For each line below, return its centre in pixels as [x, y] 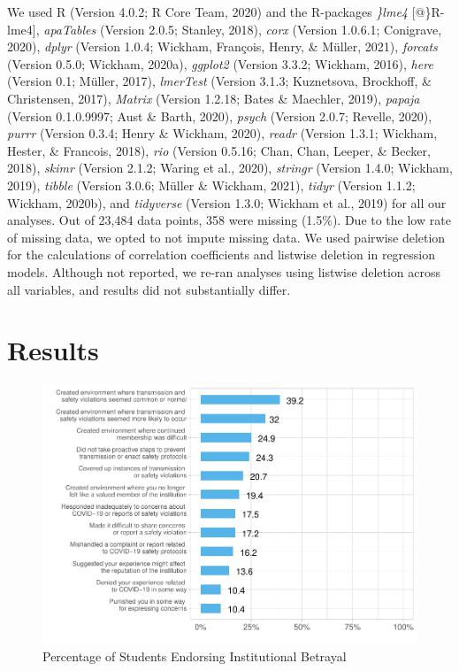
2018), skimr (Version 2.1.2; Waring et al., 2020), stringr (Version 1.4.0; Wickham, [230, 168]
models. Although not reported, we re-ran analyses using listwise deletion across [224, 271]
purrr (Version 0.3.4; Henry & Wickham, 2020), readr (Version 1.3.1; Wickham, [222, 133]
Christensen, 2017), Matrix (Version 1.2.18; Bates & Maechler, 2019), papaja [214, 98]
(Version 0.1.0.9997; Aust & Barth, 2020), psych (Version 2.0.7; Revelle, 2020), [220, 116]
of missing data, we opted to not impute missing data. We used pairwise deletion [226, 237]
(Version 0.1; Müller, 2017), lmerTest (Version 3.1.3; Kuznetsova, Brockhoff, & [219, 81]
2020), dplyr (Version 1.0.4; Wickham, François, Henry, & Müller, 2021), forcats [222, 46]
